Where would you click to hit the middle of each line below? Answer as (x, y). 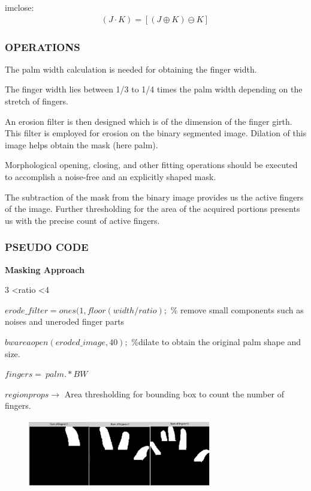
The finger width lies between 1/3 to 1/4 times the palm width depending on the (154, 89)
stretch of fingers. (37, 101)
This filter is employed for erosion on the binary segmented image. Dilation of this (156, 133)
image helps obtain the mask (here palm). (81, 144)
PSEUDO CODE (47, 247)
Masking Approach (45, 269)
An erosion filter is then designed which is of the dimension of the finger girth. (149, 121)
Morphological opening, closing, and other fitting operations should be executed (151, 165)
